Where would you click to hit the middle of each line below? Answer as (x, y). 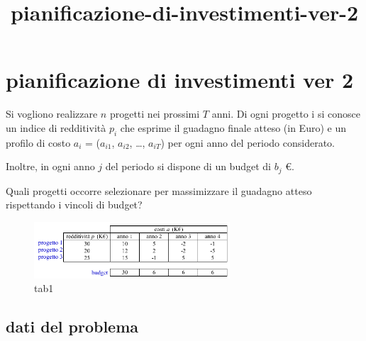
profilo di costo (38, 142)
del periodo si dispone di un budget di (188, 166)
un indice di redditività (56, 127)
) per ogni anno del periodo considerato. (248, 142)
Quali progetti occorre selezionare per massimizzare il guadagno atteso (159, 190)
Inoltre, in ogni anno (50, 166)
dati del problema (72, 326)
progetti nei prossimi (155, 114)
